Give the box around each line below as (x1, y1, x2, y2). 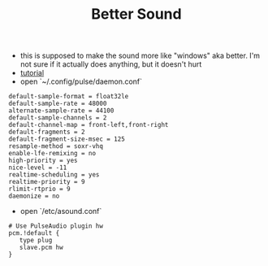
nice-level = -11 (8, 164, 67, 172)
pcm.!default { (8, 229, 60, 238)
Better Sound (91, 5, 182, 24)
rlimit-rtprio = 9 (8, 185, 71, 194)
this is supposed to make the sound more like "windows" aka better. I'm (19, 50, 261, 61)
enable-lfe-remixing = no (8, 150, 96, 158)
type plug (19, 237, 53, 245)
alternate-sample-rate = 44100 (8, 107, 115, 115)
